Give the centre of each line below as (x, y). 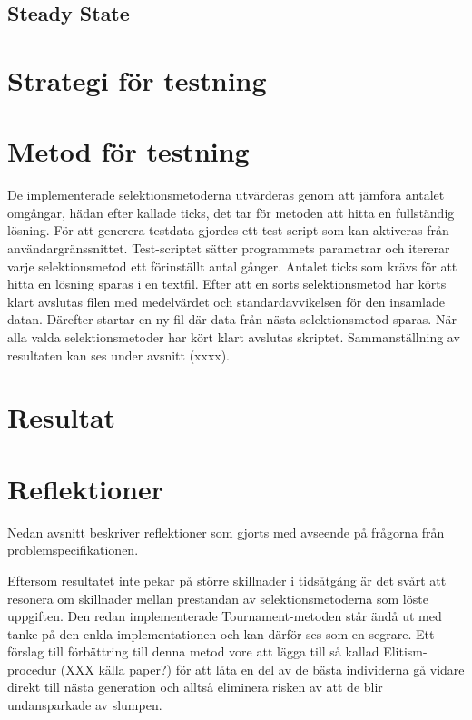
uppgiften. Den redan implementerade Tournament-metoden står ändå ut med (225, 616)
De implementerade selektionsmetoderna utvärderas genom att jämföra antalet (226, 195)
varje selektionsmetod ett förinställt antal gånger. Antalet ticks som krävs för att (232, 266)
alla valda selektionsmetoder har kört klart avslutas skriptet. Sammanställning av (234, 337)
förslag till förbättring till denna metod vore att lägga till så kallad (193, 651)
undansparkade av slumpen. (85, 705)
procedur (32, 669)
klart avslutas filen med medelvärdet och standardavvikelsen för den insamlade (226, 301)
